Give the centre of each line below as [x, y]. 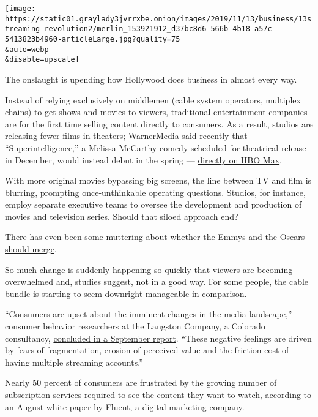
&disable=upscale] [42, 60]
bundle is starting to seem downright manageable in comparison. [126, 293]
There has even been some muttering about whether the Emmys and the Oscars [155, 237]
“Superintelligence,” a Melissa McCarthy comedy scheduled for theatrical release [156, 147]
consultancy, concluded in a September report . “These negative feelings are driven [158, 338]
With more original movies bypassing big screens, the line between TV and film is [158, 180]
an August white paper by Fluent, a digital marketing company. [125, 406]
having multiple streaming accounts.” [74, 362]
